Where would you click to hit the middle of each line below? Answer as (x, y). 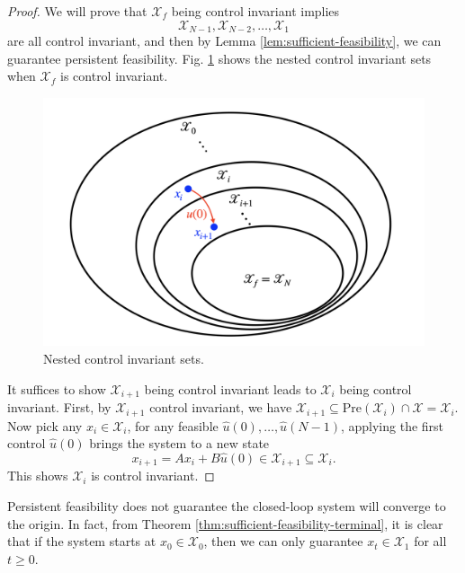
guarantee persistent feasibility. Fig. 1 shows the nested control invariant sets (219, 58)
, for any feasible (173, 425)
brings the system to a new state (179, 443)
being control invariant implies (255, 11)
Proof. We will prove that (77, 11)
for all (430, 541)
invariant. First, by (59, 407)
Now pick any (45, 425)
